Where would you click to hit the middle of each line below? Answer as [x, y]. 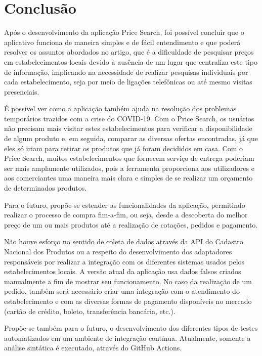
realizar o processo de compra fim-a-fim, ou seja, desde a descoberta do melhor [126, 215]
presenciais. [22, 91]
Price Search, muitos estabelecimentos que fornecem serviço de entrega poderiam [129, 158]
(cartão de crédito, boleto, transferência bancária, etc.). [90, 311]
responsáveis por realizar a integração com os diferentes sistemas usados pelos [124, 261]
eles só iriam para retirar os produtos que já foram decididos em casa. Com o [124, 148]
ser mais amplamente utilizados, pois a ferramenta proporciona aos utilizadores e [129, 168]
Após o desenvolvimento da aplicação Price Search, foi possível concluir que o [124, 32]
